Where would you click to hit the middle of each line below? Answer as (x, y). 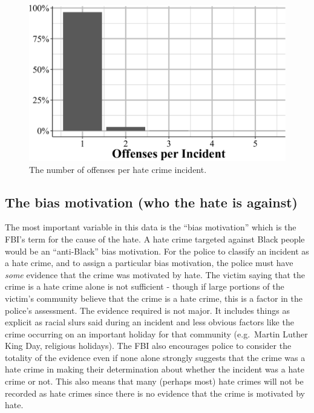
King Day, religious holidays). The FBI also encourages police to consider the (148, 346)
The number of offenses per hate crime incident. (118, 169)
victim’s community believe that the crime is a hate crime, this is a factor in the (154, 298)
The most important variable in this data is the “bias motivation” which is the (151, 227)
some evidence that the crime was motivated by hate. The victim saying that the (155, 274)
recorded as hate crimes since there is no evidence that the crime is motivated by (155, 393)
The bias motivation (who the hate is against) (152, 202)
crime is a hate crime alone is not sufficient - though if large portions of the (145, 286)
